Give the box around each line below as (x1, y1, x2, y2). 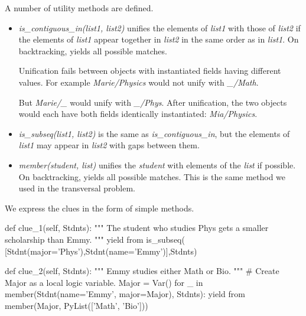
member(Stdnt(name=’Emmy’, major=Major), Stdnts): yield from (5, 288, 245, 300)
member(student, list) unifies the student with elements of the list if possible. (18, 158, 296, 171)
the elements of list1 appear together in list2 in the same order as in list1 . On (18, 33, 299, 45)
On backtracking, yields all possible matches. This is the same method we (18, 170, 286, 183)
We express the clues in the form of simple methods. (5, 201, 194, 214)
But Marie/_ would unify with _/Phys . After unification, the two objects (18, 96, 287, 108)
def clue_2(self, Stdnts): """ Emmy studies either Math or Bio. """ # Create (5, 265, 279, 277)
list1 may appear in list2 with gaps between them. (18, 139, 200, 151)
